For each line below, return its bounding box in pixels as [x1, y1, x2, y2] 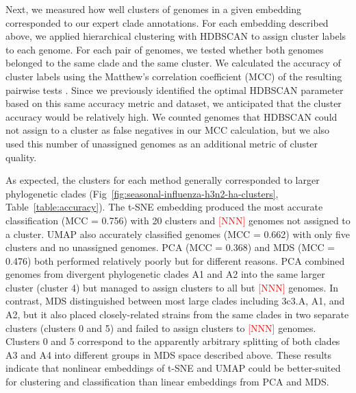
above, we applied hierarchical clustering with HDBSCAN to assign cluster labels [5, 29, 346, 43]
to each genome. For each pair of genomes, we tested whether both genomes [5, 42, 324, 56]
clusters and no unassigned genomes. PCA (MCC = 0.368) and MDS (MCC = [5, 240, 335, 254]
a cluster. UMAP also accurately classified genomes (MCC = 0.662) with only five [5, 226, 351, 241]
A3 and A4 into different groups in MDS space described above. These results [5, 347, 332, 361]
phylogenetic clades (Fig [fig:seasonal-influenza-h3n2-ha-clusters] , [5, 186, 279, 200]
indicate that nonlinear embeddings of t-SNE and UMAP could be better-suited [5, 361, 341, 375]
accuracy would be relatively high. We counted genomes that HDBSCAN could [5, 109, 338, 123]
